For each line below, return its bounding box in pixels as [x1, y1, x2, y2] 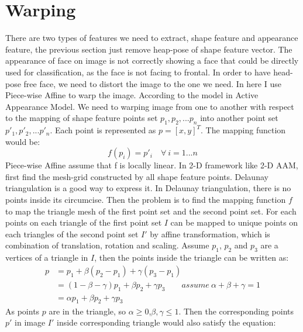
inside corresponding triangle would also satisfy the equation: [57, 316, 276, 328]
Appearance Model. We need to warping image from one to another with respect [5, 100, 294, 112]
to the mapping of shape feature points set [5, 112, 158, 124]
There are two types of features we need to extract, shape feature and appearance [5, 32, 298, 44]
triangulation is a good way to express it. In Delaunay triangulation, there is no [5, 182, 291, 194]
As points [5, 305, 40, 317]
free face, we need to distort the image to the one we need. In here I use [23, 77, 281, 89]
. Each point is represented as [50, 124, 156, 136]
